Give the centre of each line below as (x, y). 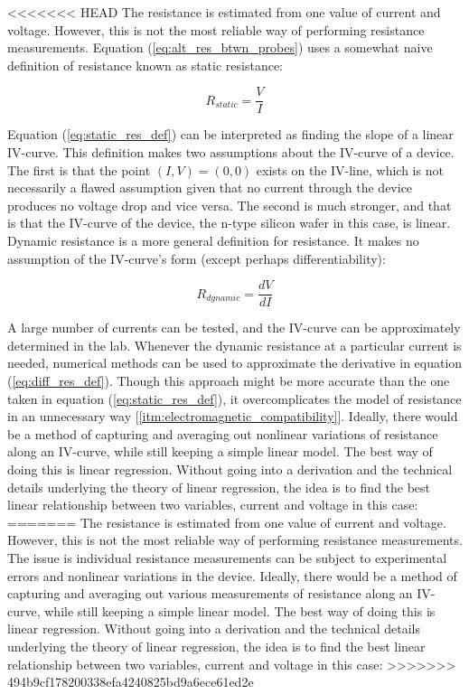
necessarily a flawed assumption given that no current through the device (210, 188)
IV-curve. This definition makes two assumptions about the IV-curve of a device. (231, 152)
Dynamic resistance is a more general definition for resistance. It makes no (213, 240)
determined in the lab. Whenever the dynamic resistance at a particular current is (234, 345)
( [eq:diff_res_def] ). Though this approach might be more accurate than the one (229, 381)
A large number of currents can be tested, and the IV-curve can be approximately (234, 328)
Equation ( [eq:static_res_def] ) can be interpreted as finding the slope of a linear (230, 134)
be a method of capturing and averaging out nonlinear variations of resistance (223, 433)
